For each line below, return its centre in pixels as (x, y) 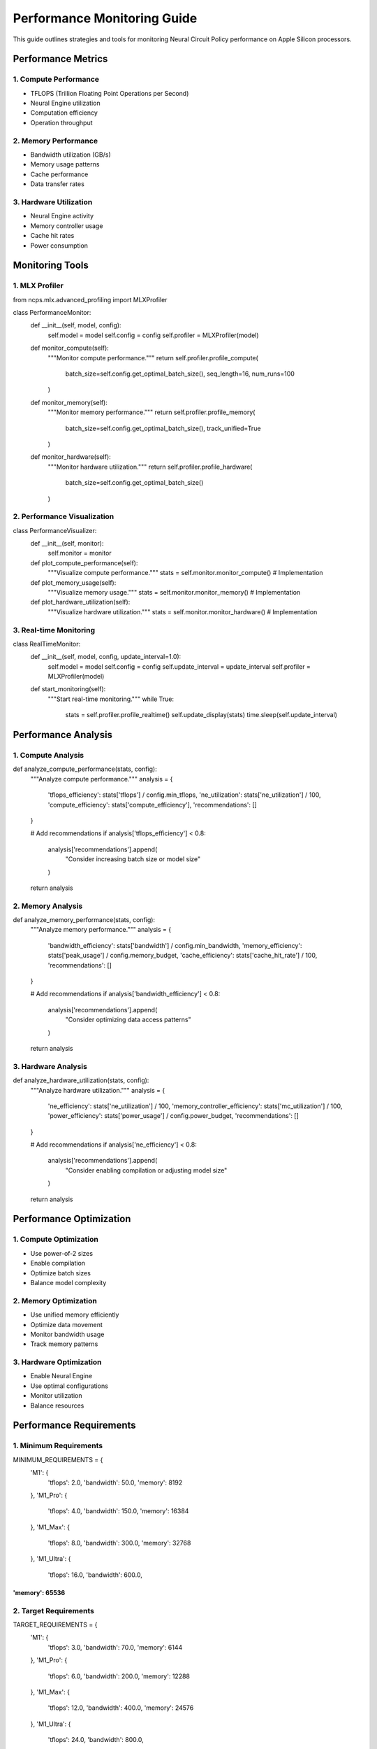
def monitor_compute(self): (70, 348)
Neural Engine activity (62, 216)
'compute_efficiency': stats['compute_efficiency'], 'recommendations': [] (153, 805)
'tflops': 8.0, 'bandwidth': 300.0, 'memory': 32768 (119, 1543)
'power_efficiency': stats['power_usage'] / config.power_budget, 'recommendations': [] (173, 1116)
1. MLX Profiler (38, 285)
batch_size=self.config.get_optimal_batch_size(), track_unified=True (163, 428)
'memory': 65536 (39, 1592)
